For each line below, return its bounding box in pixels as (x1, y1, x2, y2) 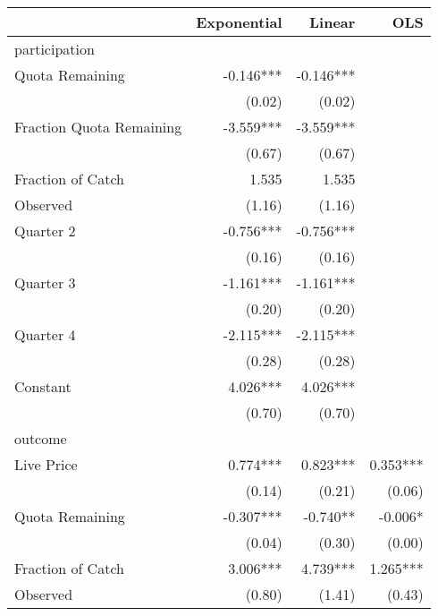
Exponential (196, 12, 282, 32)
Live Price (14, 454, 78, 475)
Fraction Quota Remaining (14, 116, 182, 137)
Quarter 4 (14, 324, 76, 345)
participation (14, 38, 95, 59)
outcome (14, 428, 67, 449)
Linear (309, 12, 356, 32)
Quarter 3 (14, 272, 76, 293)
